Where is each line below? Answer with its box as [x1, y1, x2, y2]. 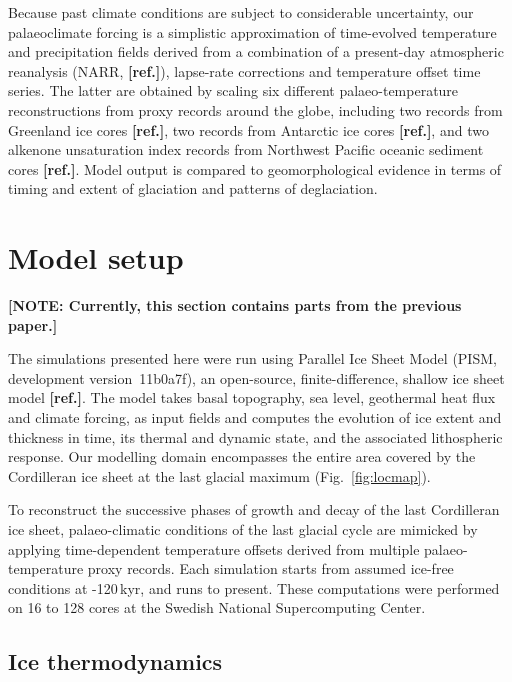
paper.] [8, 314, 58, 335]
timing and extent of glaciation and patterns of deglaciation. [8, 178, 378, 199]
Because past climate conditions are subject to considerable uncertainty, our [8, 2, 474, 22]
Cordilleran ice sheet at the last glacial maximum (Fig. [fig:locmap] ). [8, 465, 431, 486]
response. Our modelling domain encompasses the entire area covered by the [8, 446, 476, 467]
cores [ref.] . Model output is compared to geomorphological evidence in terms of [8, 158, 502, 179]
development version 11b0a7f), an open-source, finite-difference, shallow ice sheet [8, 367, 505, 388]
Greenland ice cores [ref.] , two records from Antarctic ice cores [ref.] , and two [8, 119, 489, 140]
